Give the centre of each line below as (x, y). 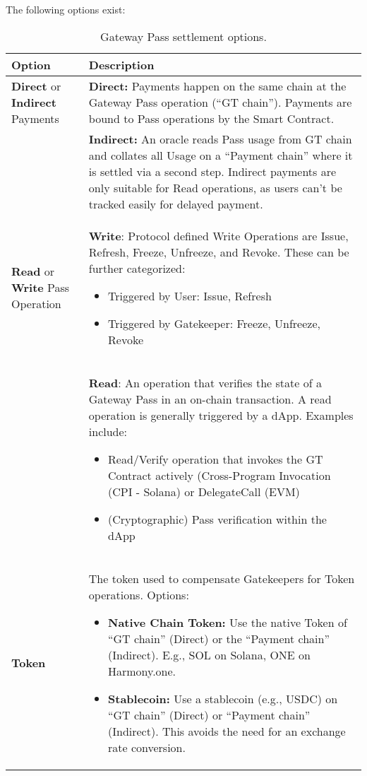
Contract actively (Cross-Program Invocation (219, 475)
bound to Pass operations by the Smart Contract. (211, 118)
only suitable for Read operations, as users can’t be (215, 187)
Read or (33, 271)
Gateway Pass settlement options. (183, 36)
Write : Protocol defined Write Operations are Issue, (218, 235)
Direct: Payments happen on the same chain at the (217, 86)
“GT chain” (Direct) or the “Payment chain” (219, 638)
